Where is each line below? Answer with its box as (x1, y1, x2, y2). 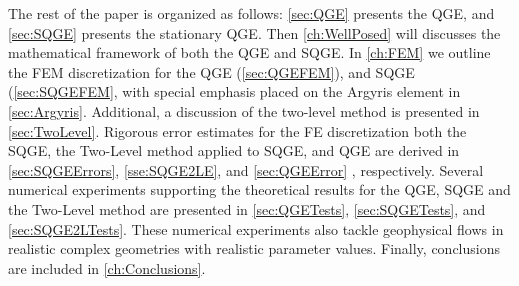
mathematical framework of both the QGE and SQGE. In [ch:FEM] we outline (8, 42, 491, 63)
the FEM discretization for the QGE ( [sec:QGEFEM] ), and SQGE (8, 61, 415, 82)
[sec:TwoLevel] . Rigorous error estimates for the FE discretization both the (8, 120, 467, 141)
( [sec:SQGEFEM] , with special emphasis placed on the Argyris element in (8, 81, 461, 102)
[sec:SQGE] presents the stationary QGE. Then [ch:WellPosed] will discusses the (8, 22, 501, 43)
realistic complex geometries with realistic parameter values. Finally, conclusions (8, 238, 500, 259)
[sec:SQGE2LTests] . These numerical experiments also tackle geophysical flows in (8, 218, 504, 239)
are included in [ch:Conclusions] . (8, 257, 206, 278)
